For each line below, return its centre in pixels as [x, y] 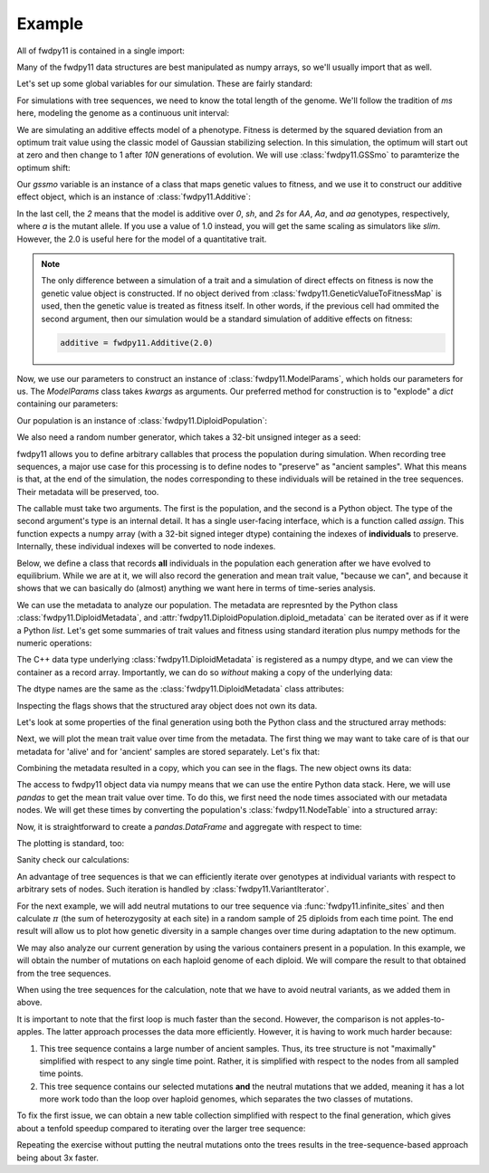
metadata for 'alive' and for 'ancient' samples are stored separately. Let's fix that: [168, 751]
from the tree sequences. [64, 973]
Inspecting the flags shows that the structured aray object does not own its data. [167, 705]
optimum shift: [44, 167]
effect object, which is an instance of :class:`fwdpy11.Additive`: [134, 197]
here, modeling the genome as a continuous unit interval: [123, 113]
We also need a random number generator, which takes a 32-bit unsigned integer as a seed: [189, 437]
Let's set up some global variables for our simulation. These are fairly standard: [164, 84]
